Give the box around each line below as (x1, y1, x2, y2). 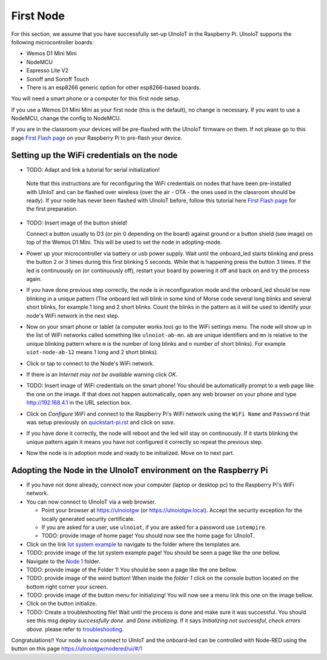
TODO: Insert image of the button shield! (26, 219, 128, 226)
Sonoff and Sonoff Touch (26, 75, 90, 82)
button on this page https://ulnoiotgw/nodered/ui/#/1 (11, 645, 142, 652)
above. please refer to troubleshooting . (26, 625, 124, 633)
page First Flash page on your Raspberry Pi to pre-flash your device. (11, 134, 183, 141)
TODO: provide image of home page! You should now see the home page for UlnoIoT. (41, 532, 255, 539)
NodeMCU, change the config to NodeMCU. (11, 115, 121, 122)
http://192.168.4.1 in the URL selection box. (26, 399, 132, 406)
